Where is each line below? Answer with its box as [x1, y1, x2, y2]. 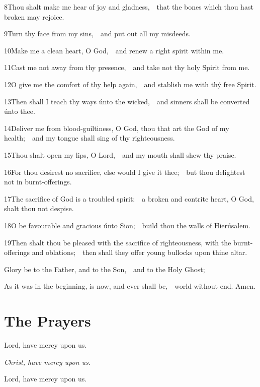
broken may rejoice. [4, 11, 64, 22]
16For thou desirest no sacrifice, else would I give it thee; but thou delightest [4, 166, 245, 177]
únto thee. [4, 106, 35, 116]
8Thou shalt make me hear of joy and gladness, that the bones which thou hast [4, 2, 253, 12]
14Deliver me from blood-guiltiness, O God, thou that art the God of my [4, 122, 229, 133]
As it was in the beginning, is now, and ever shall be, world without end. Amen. [4, 281, 256, 291]
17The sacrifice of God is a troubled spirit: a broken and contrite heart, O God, [4, 193, 254, 204]
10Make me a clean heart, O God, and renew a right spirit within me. [4, 45, 224, 55]
